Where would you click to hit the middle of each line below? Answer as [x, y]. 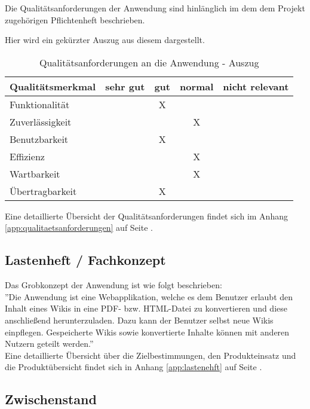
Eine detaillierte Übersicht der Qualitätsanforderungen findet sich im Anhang [146, 216]
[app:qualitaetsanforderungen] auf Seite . [79, 228]
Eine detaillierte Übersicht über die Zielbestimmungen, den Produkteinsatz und [151, 355]
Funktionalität [40, 104]
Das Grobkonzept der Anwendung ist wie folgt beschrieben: [113, 285]
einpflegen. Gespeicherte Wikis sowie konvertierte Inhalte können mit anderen [147, 332]
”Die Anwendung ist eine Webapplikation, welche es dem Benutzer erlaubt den [149, 296]
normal [197, 86]
